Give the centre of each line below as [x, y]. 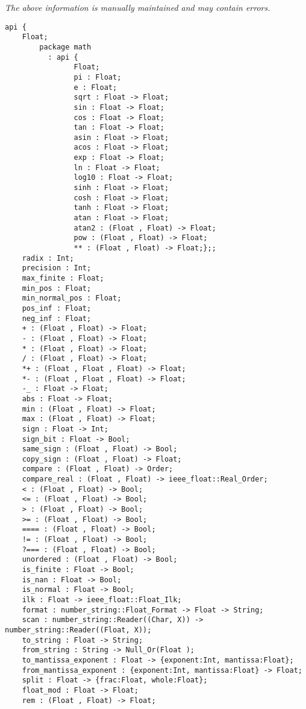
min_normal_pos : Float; [72, 298]
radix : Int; [48, 258]
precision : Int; [57, 268]
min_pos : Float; [57, 288]
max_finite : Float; [63, 278]
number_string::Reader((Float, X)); [78, 630]
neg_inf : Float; [57, 318]
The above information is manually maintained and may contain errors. [138, 7]
